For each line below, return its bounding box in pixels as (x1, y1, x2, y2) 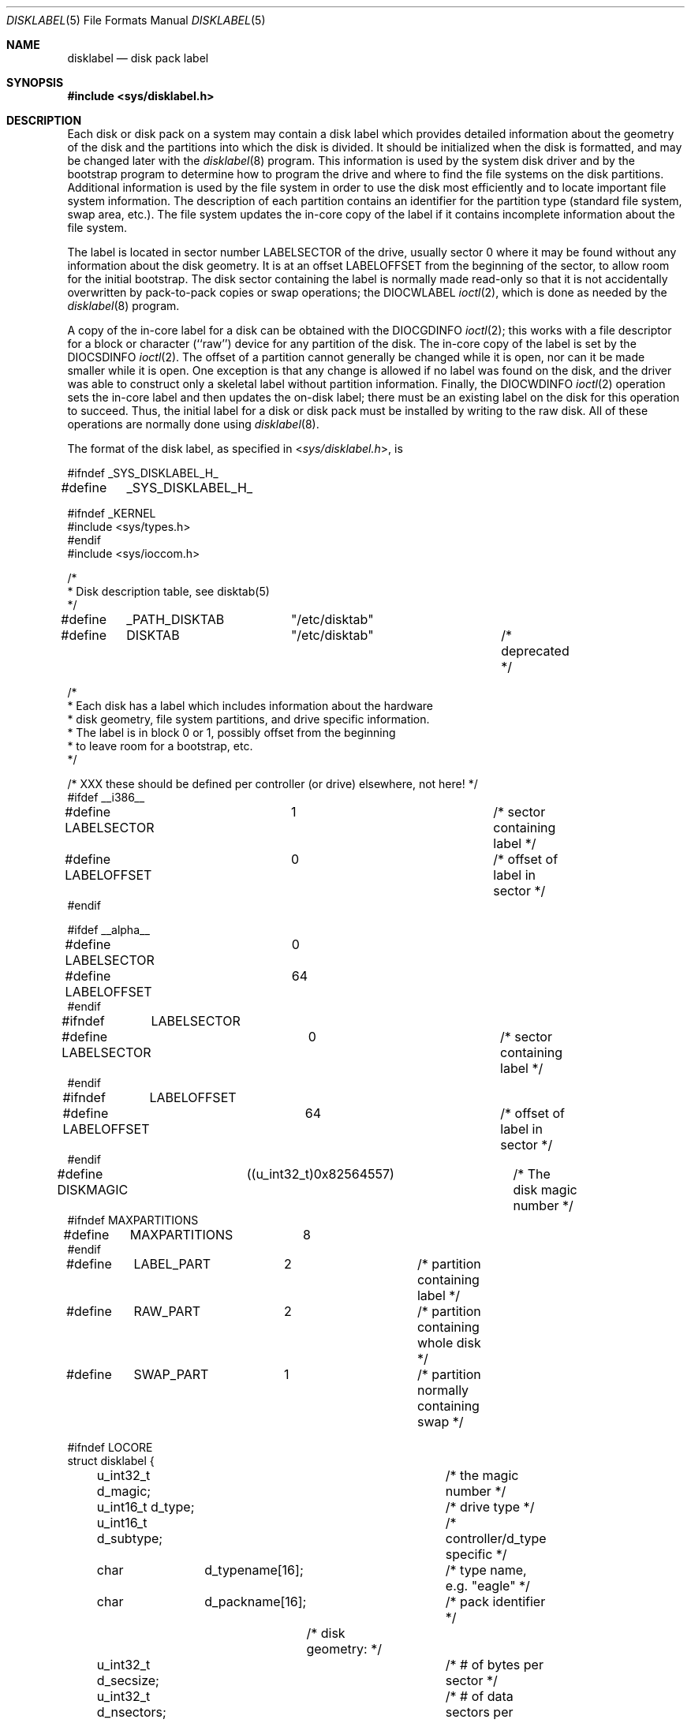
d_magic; (96, 1483, 151, 1499)
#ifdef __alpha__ (67, 923, 150, 936)
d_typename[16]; (204, 1562, 304, 1578)
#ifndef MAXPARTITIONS (67, 1213, 199, 1227)
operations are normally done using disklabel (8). (67, 417, 319, 431)
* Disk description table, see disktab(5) (67, 585, 270, 598)
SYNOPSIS (6, 76, 64, 89)
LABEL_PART (133, 1256, 211, 1272)
